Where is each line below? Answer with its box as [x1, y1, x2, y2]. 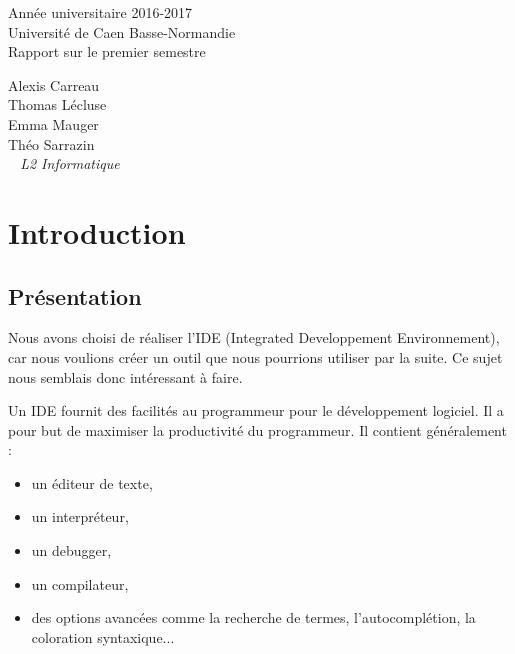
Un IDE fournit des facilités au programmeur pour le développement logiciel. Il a [8, 400, 504, 421]
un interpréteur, [31, 506, 129, 527]
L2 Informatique [20, 153, 120, 174]
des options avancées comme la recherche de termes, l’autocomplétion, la [31, 607, 476, 628]
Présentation [8, 280, 142, 311]
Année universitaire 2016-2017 [8, 2, 193, 22]
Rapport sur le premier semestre [8, 41, 206, 62]
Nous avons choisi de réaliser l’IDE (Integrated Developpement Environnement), [8, 327, 500, 348]
